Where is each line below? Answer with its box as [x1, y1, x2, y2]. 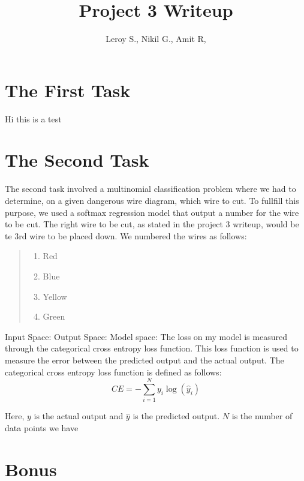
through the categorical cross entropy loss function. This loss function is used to [5, 342, 299, 354]
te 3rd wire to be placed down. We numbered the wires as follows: [5, 229, 247, 242]
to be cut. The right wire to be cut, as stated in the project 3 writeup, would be [5, 218, 299, 230]
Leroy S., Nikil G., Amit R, [106, 32, 206, 45]
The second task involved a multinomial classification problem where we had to [5, 182, 296, 195]
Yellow [43, 290, 67, 302]
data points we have [5, 421, 79, 434]
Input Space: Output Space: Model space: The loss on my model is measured [5, 330, 287, 342]
